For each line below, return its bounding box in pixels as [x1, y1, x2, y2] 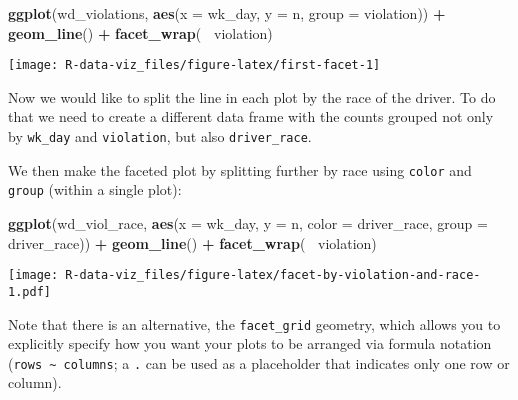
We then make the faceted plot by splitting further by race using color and [8, 159, 472, 180]
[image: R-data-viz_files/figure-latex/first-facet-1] [8, 58, 381, 73]
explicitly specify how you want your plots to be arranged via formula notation [8, 333, 492, 354]
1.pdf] [8, 284, 51, 299]
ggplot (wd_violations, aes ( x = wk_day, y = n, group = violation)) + [8, 3, 446, 23]
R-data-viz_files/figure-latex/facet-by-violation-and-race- [65, 268, 481, 283]
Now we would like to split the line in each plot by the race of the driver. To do [8, 86, 496, 107]
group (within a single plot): [8, 179, 182, 200]
